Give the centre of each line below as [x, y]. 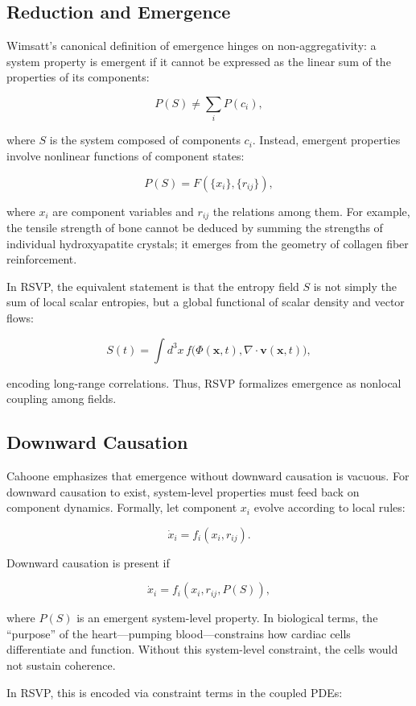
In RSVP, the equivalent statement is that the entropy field [153, 286]
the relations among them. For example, [311, 211]
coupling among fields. [62, 399]
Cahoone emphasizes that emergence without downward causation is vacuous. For [208, 475]
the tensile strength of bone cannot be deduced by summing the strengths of [195, 227]
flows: [20, 317]
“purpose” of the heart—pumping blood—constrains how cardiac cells [179, 633]
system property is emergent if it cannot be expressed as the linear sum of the [199, 61]
